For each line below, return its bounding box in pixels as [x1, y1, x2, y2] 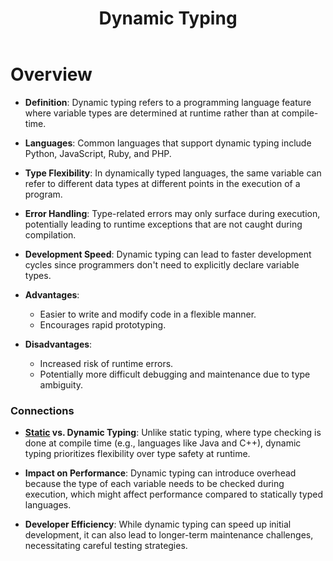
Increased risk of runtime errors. [39, 357, 174, 369]
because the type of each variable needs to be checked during [24, 478, 285, 490]
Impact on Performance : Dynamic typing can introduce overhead [24, 467, 297, 479]
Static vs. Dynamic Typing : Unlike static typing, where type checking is [24, 427, 322, 439]
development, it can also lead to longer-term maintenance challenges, [24, 529, 314, 541]
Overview [10, 63, 93, 86]
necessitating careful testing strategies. [24, 540, 188, 552]
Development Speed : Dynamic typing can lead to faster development [24, 248, 312, 260]
